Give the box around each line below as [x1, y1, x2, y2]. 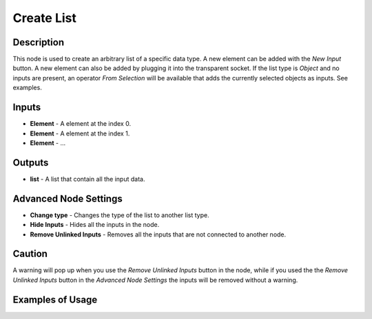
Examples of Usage [12, 294, 98, 305]
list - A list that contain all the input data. [30, 175, 145, 183]
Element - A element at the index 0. [30, 120, 131, 128]
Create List [12, 10, 77, 25]
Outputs [12, 157, 49, 168]
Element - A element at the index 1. [30, 129, 130, 137]
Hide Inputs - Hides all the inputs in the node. [30, 221, 160, 229]
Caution [12, 248, 48, 260]
